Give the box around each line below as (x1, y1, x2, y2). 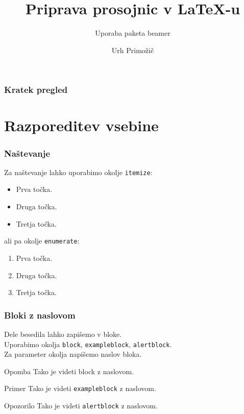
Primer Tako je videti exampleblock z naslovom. (4, 383, 156, 394)
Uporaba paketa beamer (95, 28, 170, 38)
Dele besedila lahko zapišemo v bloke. (4, 328, 122, 339)
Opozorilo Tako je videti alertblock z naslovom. (4, 400, 158, 411)
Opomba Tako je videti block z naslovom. (4, 366, 134, 376)
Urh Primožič (111, 44, 154, 55)
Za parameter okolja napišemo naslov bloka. (4, 349, 142, 359)
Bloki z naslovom (4, 308, 76, 321)
